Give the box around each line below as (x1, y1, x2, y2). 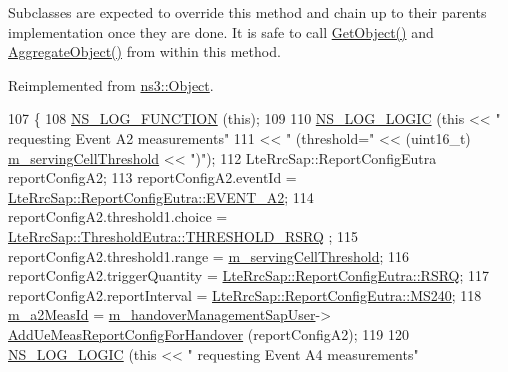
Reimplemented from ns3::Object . (8, 74, 214, 95)
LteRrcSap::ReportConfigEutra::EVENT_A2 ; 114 (8, 186, 314, 207)
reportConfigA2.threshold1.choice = (8, 206, 228, 227)
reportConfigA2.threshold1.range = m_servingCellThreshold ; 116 (8, 245, 410, 266)
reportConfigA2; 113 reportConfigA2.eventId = (8, 167, 297, 188)
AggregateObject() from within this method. (8, 41, 281, 62)
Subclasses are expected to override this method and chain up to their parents (8, 2, 487, 22)
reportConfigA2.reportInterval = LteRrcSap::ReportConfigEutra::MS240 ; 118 (8, 284, 482, 305)
